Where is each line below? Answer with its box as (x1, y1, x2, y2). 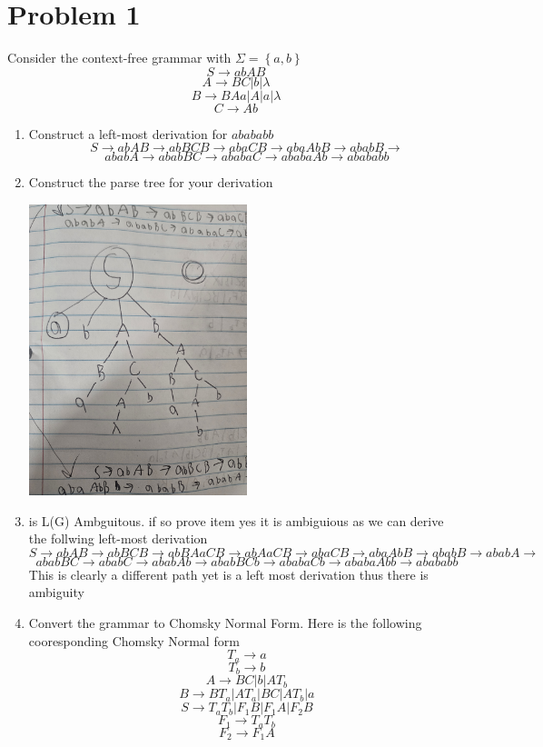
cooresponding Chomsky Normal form (28, 631, 240, 650)
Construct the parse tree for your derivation (28, 173, 273, 192)
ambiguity (28, 583, 84, 602)
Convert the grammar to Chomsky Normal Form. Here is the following (28, 613, 422, 632)
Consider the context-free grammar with (7, 48, 232, 67)
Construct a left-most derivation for (28, 124, 228, 143)
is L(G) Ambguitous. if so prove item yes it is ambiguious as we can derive (28, 511, 444, 530)
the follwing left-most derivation (28, 529, 208, 548)
